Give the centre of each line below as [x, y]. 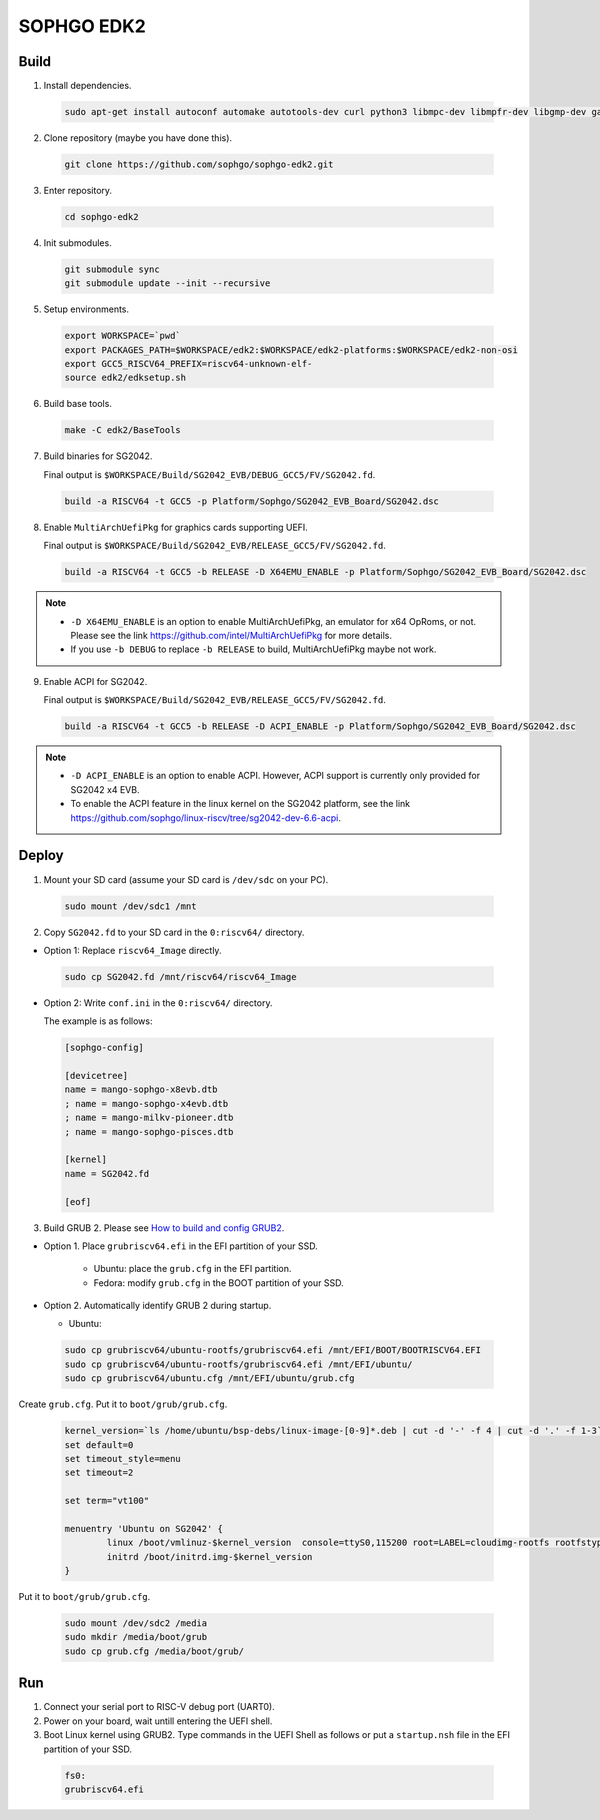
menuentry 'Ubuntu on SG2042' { [144, 1528]
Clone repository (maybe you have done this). [138, 138]
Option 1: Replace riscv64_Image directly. [132, 950]
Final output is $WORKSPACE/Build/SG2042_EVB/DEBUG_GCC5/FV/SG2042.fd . [209, 474]
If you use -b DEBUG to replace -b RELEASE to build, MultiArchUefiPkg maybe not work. [253, 649]
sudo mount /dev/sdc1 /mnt [130, 906]
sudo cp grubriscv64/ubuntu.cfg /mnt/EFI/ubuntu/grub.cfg [209, 1378]
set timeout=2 [99, 1473]
